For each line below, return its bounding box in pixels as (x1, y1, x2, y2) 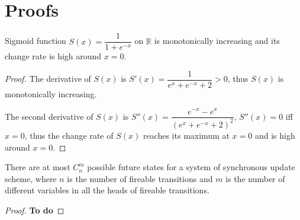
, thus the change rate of (24, 129, 114, 141)
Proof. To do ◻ (5, 203, 64, 216)
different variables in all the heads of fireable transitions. (5, 184, 209, 196)
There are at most (5, 161, 70, 173)
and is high (254, 129, 295, 141)
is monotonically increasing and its (154, 34, 280, 47)
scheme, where (5, 172, 57, 184)
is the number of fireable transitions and (67, 172, 213, 184)
